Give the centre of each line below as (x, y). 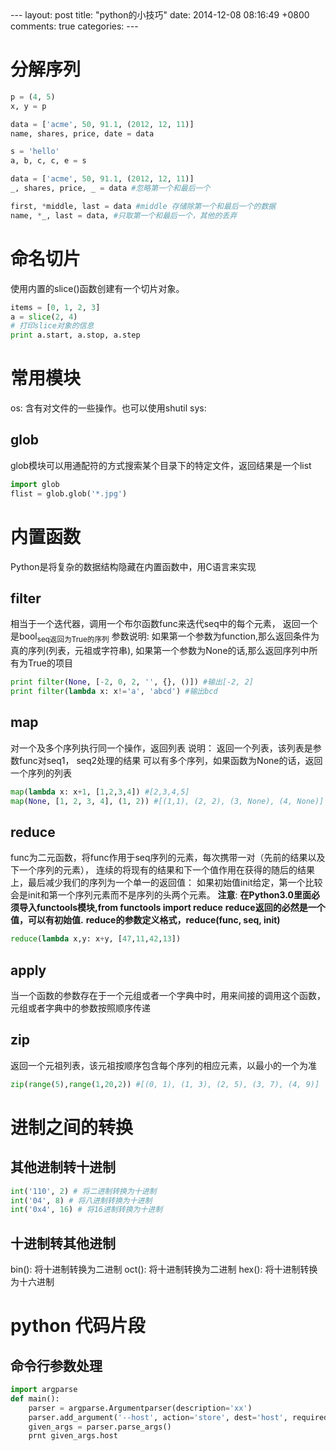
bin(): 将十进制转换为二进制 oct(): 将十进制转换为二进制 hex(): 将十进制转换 (164, 1269)
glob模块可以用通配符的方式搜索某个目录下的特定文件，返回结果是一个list (161, 465)
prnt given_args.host (73, 1436)
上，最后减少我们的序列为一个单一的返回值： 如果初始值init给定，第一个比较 (166, 883)
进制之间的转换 (72, 1127)
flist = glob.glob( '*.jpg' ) (69, 493)
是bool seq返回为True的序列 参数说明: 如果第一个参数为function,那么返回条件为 (165, 637)
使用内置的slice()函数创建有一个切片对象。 (97, 288)
